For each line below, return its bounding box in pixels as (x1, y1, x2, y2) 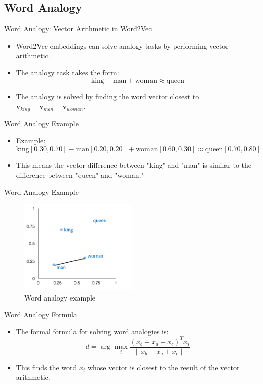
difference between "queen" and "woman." (16, 169, 144, 180)
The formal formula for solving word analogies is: (16, 326, 169, 336)
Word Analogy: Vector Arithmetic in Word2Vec (4, 23, 152, 34)
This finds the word (16, 362, 77, 372)
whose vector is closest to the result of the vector (87, 362, 240, 372)
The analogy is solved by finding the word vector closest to (16, 91, 199, 101)
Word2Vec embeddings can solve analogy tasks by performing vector (16, 40, 229, 51)
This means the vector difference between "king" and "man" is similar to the (16, 159, 252, 170)
